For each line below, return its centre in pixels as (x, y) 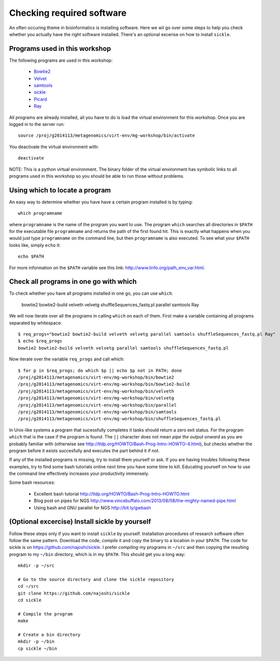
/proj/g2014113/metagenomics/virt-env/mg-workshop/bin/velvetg (96, 398)
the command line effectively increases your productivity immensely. (79, 473)
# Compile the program (45, 614)
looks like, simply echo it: (35, 245)
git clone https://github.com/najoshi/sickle (74, 593)
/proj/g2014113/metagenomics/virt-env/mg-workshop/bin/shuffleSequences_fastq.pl (120, 419)
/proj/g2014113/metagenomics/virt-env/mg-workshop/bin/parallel (98, 405)
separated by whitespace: (36, 323)
